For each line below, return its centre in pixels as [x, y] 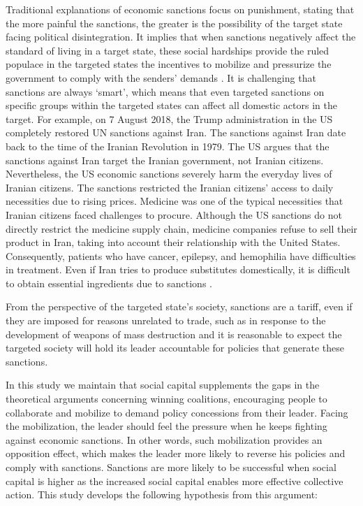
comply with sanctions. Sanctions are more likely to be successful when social [171, 467]
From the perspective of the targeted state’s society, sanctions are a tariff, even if [179, 306]
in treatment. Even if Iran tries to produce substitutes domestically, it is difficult [178, 269]
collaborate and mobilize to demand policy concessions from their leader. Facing [177, 412]
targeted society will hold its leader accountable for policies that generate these [175, 348]
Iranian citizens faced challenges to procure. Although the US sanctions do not [174, 214]
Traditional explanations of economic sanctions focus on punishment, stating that [180, 9]
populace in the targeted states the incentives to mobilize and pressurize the [169, 64]
